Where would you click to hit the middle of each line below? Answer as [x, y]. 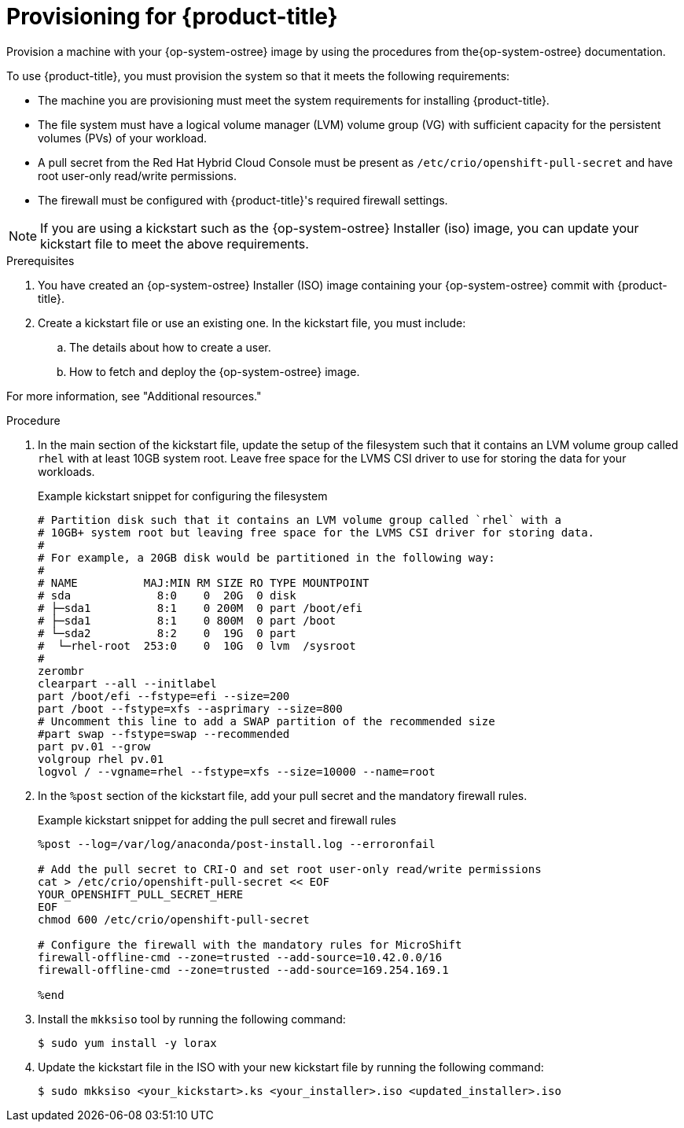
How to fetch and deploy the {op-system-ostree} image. [215, 371]
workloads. [66, 471]
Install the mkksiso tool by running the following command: [192, 1019]
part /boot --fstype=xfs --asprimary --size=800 [190, 708]
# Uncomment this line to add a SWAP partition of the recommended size [267, 721]
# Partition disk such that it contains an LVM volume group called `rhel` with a [300, 520]
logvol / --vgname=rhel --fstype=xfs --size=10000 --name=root [237, 771]
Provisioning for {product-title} [172, 17]
